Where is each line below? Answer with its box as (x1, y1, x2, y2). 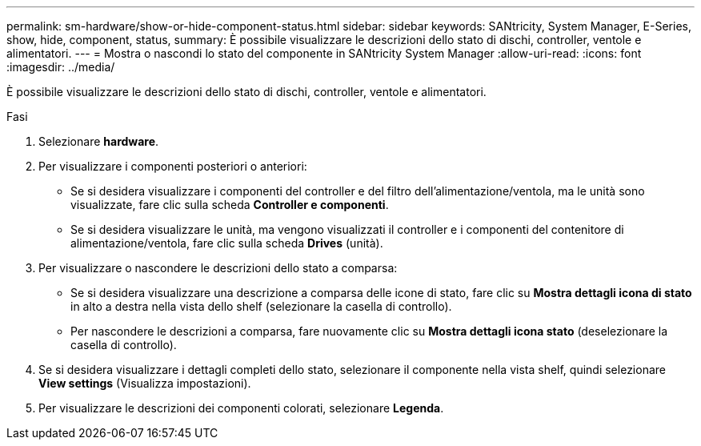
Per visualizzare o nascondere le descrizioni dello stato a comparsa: (38, 261, 398, 275)
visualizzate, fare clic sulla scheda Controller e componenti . (70, 198, 389, 211)
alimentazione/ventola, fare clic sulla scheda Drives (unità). (70, 236, 383, 250)
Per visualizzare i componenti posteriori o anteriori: (38, 159, 307, 173)
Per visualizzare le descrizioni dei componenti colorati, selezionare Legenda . (38, 401, 444, 415)
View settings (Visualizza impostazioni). (38, 376, 251, 390)
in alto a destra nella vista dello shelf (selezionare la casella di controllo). (70, 299, 452, 313)
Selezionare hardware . (38, 135, 159, 148)
